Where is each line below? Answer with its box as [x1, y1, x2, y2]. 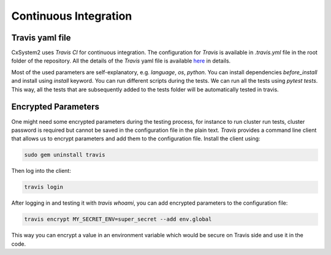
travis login [24, 184, 64, 191]
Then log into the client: [11, 167, 72, 175]
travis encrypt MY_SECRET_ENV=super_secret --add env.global [24, 216, 212, 223]
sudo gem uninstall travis [24, 151, 105, 159]
